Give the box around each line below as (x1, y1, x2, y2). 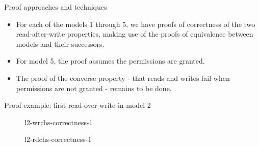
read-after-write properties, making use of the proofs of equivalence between (16, 28, 253, 39)
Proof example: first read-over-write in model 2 (4, 100, 151, 110)
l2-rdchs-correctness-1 (24, 134, 92, 144)
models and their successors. (16, 38, 105, 49)
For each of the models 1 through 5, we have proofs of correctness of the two (16, 18, 255, 29)
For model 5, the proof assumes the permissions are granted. (16, 55, 205, 66)
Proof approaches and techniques (4, 2, 107, 12)
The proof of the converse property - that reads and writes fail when (16, 72, 230, 83)
